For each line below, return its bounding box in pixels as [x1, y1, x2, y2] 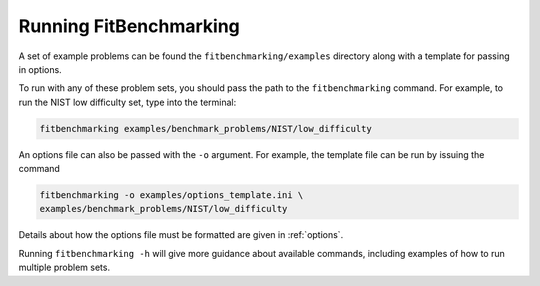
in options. [18, 63, 62, 75]
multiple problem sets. [18, 261, 110, 274]
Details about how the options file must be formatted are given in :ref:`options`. [18, 229, 344, 241]
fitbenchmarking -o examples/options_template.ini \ [39, 190, 304, 201]
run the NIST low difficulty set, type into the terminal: [18, 96, 237, 108]
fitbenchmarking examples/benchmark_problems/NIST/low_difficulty [39, 123, 372, 134]
